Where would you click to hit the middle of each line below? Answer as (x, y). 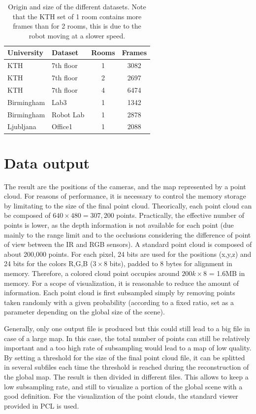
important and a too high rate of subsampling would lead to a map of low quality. (128, 348)
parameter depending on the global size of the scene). (84, 312)
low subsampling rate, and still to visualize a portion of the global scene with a (123, 386)
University (25, 52)
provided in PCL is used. (42, 405)
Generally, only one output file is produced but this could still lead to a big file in (127, 328)
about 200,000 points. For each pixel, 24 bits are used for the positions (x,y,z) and (128, 254)
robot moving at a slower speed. (77, 35)
